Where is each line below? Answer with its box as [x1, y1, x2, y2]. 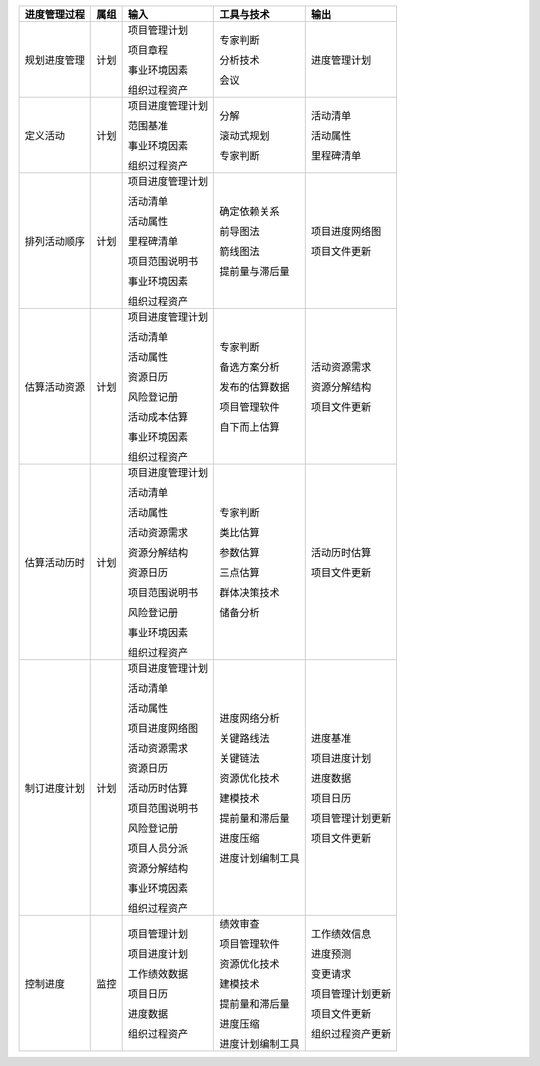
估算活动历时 [24, 556, 85, 569]
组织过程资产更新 [310, 1027, 392, 1040]
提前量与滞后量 [219, 265, 290, 278]
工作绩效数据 [127, 967, 189, 980]
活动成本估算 [127, 410, 189, 424]
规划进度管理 [24, 53, 85, 67]
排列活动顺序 [24, 235, 85, 248]
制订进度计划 [24, 781, 85, 795]
